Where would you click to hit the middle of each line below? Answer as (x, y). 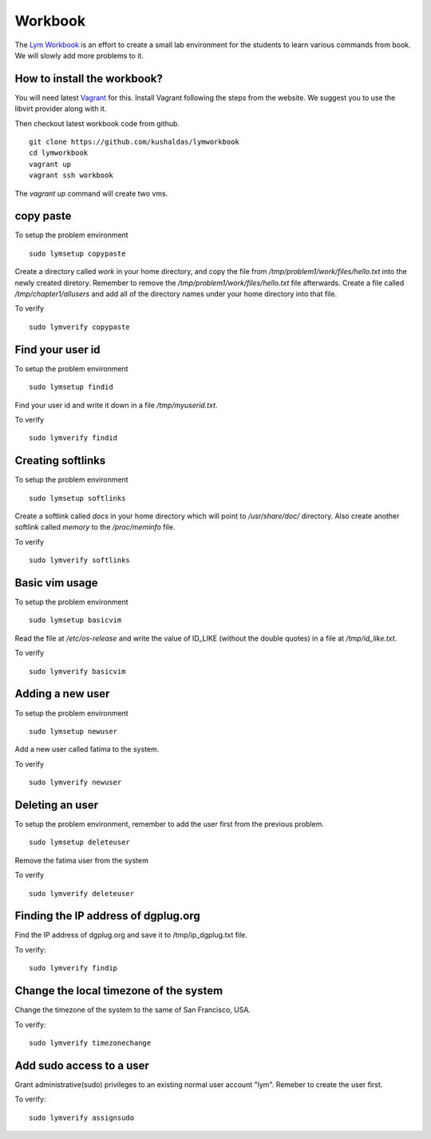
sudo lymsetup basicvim (75, 620)
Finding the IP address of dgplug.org (108, 916)
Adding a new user (62, 694)
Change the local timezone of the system (119, 991)
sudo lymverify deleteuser (82, 893)
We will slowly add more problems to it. (79, 55)
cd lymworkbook (59, 153)
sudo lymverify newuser (75, 782)
